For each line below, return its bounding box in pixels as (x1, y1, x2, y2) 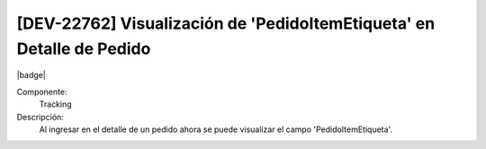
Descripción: (16, 111, 65, 122)
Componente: (16, 86, 67, 97)
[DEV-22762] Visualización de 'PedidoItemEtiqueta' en (16, 13, 436, 33)
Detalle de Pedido (16, 39, 151, 58)
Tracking (39, 99, 72, 110)
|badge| (16, 70, 47, 81)
